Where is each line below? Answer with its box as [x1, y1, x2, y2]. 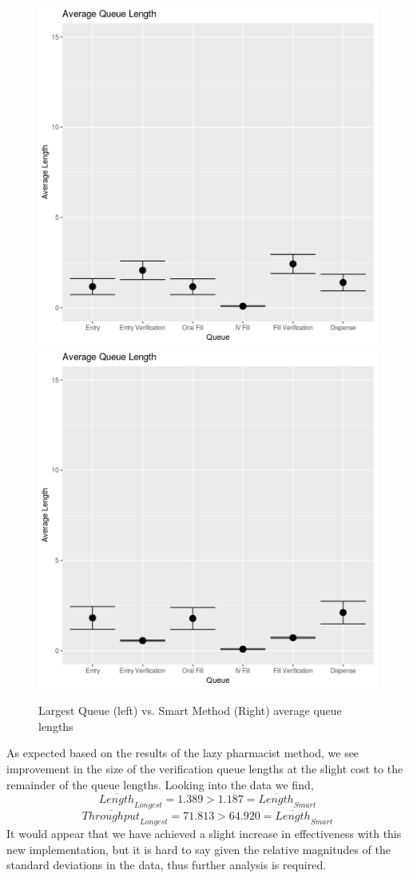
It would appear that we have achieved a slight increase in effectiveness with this [6, 825, 402, 842]
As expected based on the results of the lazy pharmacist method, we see [6, 744, 359, 761]
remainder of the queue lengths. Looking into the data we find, [6, 776, 314, 792]
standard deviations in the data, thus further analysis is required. [6, 856, 327, 873]
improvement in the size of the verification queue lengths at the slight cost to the [6, 760, 403, 776]
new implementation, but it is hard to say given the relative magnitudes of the [6, 840, 391, 857]
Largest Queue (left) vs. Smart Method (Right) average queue [38, 702, 342, 719]
